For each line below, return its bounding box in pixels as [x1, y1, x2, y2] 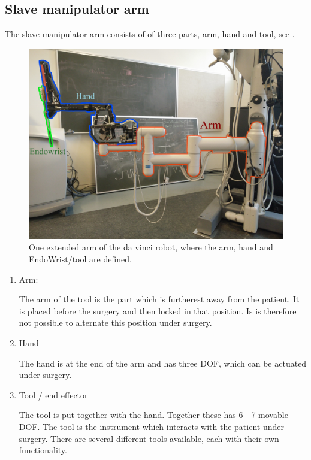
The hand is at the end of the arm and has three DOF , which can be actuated [19, 356, 307, 369]
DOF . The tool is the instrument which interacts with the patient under [19, 420, 284, 432]
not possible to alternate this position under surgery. [19, 316, 212, 329]
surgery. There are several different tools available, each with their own [19, 432, 279, 444]
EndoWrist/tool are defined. [29, 252, 132, 265]
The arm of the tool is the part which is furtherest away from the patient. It [19, 293, 300, 305]
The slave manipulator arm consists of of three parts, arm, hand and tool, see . [5, 28, 295, 40]
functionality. [19, 444, 67, 456]
